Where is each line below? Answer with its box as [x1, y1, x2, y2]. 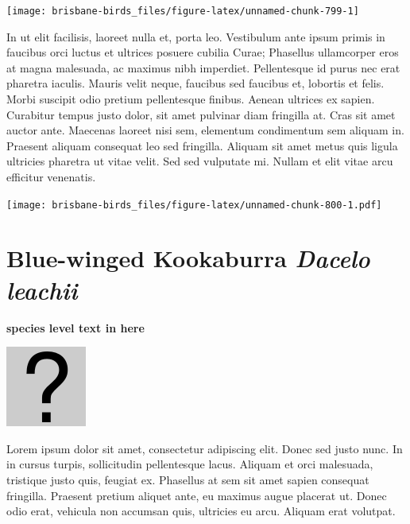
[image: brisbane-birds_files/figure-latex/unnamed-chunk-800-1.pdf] [6, 199, 382, 211]
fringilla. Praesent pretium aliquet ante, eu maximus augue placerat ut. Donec [6, 487, 387, 503]
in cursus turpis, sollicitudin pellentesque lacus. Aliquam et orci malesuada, [6, 456, 373, 472]
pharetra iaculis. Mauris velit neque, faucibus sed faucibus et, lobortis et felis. [6, 75, 385, 91]
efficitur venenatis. [6, 169, 96, 184]
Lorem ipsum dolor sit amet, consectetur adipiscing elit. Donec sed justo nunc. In [6, 440, 403, 456]
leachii [6, 273, 78, 306]
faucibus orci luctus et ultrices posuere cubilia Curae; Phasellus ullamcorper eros [6, 44, 399, 60]
